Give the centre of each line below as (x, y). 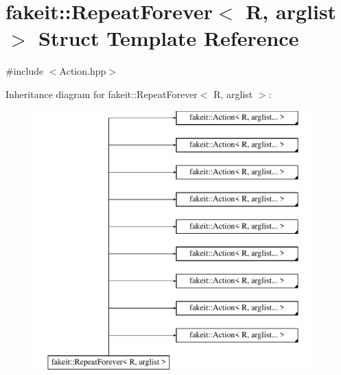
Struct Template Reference (169, 38)
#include (25, 71)
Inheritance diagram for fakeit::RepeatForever (102, 94)
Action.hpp (83, 71)
